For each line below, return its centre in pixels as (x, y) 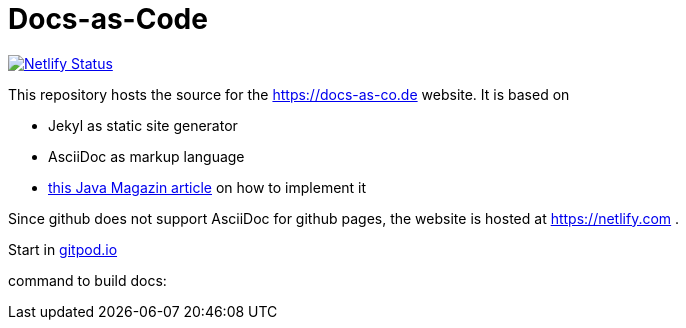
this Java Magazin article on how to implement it (207, 187)
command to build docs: (87, 280)
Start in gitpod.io (63, 249)
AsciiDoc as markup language (146, 156)
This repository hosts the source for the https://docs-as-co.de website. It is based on (289, 94)
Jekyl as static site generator (143, 125)
